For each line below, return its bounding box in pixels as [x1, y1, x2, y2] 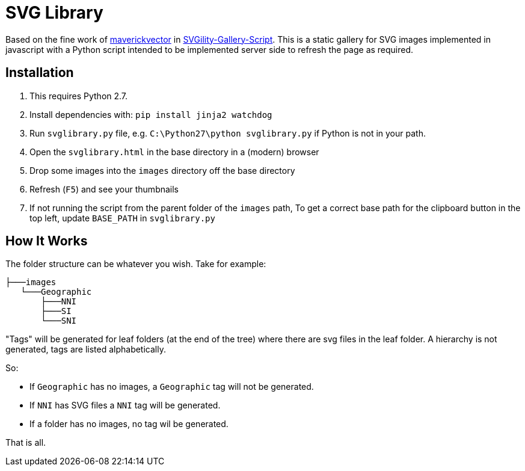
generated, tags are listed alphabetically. [5, 344, 166, 355]
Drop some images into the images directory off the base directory [29, 165, 295, 176]
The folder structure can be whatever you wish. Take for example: [5, 259, 266, 269]
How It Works [5, 233, 88, 249]
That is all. [5, 437, 46, 448]
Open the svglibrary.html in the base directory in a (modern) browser [29, 146, 319, 157]
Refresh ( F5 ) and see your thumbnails [29, 183, 179, 194]
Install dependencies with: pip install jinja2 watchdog [29, 109, 272, 120]
